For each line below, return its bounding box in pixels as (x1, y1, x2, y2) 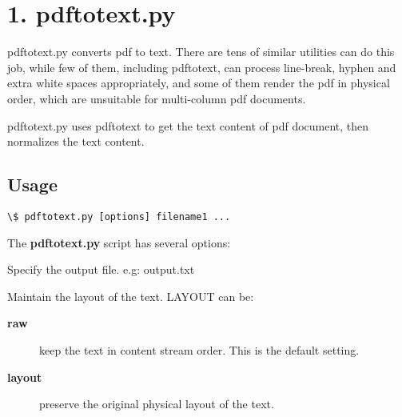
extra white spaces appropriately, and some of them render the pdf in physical (7, 74, 390, 91)
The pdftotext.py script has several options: (7, 234, 231, 251)
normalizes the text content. (7, 133, 145, 150)
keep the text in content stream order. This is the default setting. (39, 341, 360, 358)
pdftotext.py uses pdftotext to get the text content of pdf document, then (7, 117, 369, 134)
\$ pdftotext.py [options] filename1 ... (7, 211, 231, 223)
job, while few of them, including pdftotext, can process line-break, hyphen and (7, 58, 396, 75)
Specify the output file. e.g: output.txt (7, 261, 195, 278)
